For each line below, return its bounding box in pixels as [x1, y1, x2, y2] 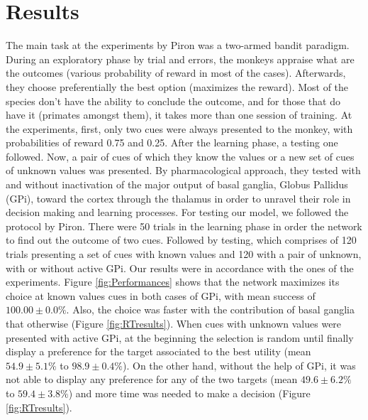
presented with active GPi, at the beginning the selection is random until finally [6, 330, 354, 345]
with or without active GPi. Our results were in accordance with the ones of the [6, 260, 354, 275]
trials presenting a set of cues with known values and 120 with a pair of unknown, [6, 247, 362, 262]
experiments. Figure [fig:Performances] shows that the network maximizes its [6, 274, 340, 289]
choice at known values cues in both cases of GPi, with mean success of [6, 288, 316, 303]
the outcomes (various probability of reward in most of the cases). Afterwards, [6, 65, 346, 80]
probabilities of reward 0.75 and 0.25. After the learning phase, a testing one [6, 135, 338, 150]
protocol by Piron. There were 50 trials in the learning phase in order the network [6, 218, 362, 233]
